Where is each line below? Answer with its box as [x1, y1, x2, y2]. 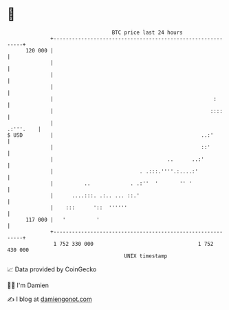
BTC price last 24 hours [111, 29, 184, 36]
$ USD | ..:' [7, 131, 214, 139]
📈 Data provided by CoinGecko [7, 265, 97, 273]
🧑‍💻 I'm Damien [7, 281, 50, 289]
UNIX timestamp [124, 252, 168, 260]
